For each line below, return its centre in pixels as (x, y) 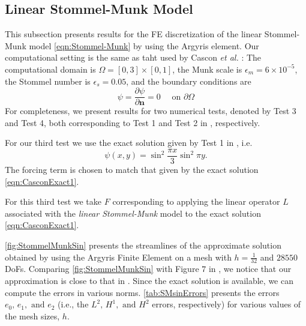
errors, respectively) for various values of (226, 304)
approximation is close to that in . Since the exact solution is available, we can (149, 281)
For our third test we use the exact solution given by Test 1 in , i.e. (129, 143)
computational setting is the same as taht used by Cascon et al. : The (133, 57)
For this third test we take (53, 201)
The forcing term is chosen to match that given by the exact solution (132, 170)
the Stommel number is (48, 81)
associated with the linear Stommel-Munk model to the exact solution (133, 213)
